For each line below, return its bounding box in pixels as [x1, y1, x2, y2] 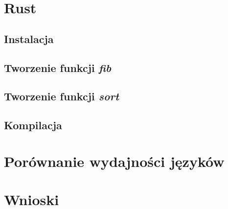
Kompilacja [4, 117, 62, 133]
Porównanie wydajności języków [4, 151, 225, 171]
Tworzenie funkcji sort [4, 89, 119, 104]
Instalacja [4, 31, 54, 46]
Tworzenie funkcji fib [4, 60, 112, 75]
